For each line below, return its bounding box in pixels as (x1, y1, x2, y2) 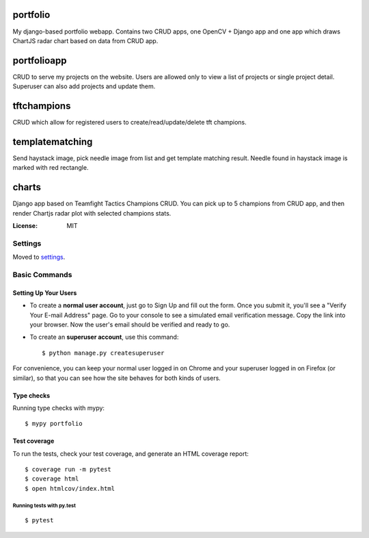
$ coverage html (25, 475, 79, 483)
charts (12, 181, 41, 193)
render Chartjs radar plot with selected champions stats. (12, 209, 172, 217)
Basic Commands (12, 270, 72, 279)
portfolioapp (12, 55, 68, 66)
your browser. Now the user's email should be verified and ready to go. (29, 320, 230, 329)
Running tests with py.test (12, 502, 77, 509)
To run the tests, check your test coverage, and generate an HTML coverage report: (12, 449, 249, 458)
